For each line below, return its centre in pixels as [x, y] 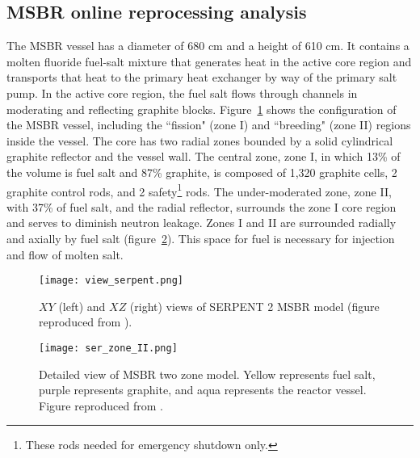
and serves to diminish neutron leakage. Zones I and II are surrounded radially [202, 223]
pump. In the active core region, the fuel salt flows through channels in [182, 92]
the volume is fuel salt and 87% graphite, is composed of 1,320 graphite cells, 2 [202, 172]
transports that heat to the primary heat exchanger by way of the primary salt [202, 77]
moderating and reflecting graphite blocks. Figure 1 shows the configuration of [202, 109]
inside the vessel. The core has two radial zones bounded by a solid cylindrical [200, 140]
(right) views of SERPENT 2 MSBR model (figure [254, 306]
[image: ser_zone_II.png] [108, 349]
